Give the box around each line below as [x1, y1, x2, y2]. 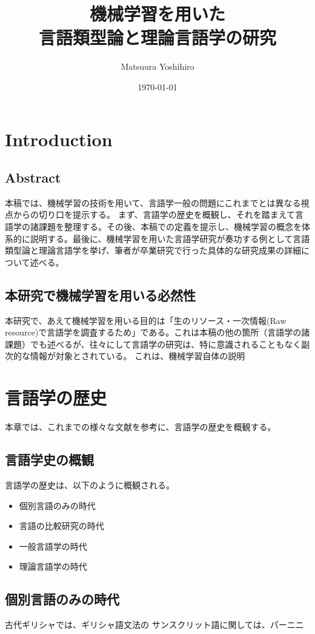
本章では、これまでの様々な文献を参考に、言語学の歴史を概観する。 [5, 420, 276, 433]
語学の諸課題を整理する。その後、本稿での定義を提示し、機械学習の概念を [5, 220, 302, 233]
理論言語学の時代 [19, 560, 87, 573]
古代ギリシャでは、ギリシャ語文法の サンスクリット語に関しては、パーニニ [5, 618, 304, 631]
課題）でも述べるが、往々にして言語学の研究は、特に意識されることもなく [5, 337, 302, 350]
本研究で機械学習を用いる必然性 [5, 285, 196, 304]
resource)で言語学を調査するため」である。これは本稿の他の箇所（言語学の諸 [5, 326, 310, 339]
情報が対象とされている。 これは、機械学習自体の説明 [30, 349, 245, 362]
